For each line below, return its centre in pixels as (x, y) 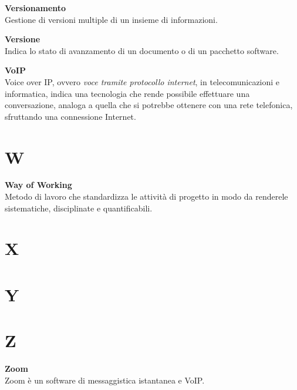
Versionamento (36, 8)
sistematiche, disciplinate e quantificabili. (79, 208)
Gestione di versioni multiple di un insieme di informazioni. (111, 19)
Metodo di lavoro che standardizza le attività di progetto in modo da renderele (146, 196)
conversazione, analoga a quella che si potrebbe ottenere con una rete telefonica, (149, 105)
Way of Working (38, 185)
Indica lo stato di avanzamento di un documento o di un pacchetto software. (142, 50)
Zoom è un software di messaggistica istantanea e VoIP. (105, 380)
